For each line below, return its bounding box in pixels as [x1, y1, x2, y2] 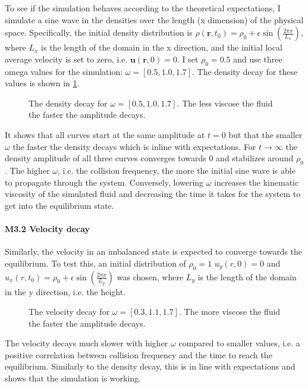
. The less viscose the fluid [177, 96, 273, 109]
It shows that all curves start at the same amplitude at [5, 128, 205, 140]
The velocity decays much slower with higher [5, 337, 168, 349]
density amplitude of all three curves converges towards [5, 152, 206, 164]
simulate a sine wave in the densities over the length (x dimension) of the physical [5, 13, 304, 26]
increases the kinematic [214, 176, 299, 188]
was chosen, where [117, 270, 184, 283]
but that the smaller [228, 128, 303, 140]
